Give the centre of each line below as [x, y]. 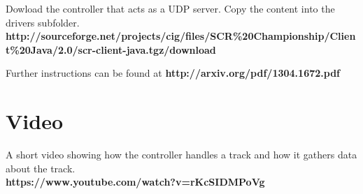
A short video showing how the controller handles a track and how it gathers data [181, 155]
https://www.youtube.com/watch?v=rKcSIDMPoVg [135, 182]
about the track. [41, 168]
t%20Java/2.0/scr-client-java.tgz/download [111, 49]
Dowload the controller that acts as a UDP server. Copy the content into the [170, 8]
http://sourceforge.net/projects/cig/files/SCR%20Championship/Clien [181, 36]
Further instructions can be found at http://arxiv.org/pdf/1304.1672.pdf [173, 73]
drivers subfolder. [43, 22]
